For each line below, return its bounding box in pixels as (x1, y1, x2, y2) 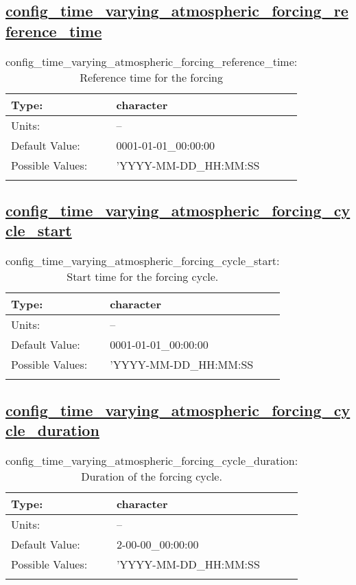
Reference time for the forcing (80, 69, 223, 85)
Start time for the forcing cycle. (67, 268, 219, 285)
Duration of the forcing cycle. (81, 468, 222, 484)
